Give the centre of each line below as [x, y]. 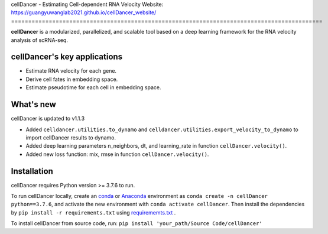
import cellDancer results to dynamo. [71, 137]
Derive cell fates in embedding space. [72, 79]
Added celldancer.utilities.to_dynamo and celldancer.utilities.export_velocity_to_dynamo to [162, 129]
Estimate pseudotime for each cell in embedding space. [94, 87]
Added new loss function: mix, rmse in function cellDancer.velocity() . [117, 154]
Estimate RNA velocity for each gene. [71, 71]
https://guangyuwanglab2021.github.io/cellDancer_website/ [84, 12]
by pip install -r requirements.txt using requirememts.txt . [93, 212]
